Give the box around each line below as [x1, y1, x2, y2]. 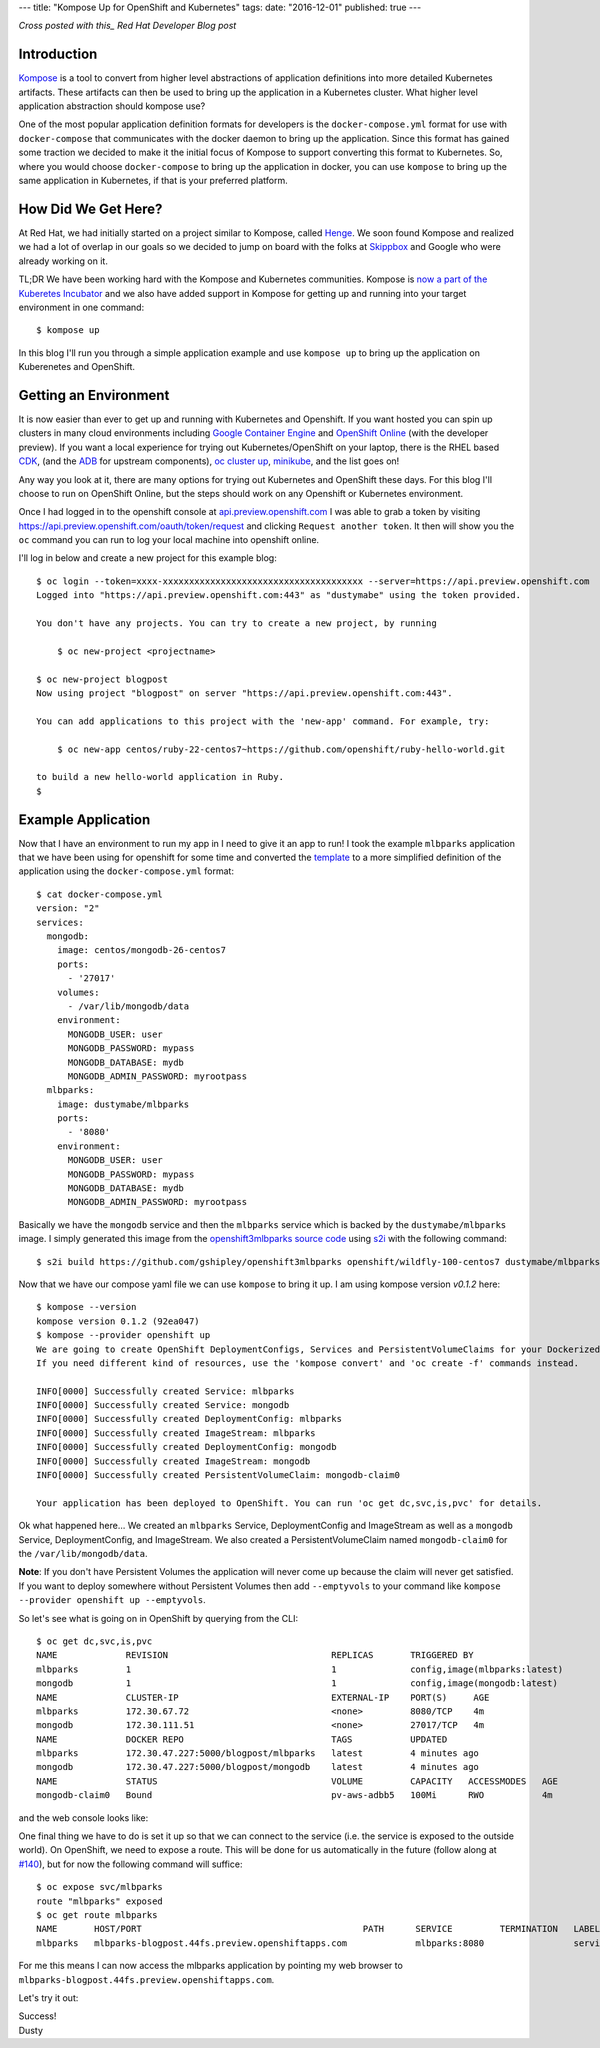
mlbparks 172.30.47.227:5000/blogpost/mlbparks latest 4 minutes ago [36, 1748, 480, 1759]
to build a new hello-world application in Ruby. [36, 771, 285, 783]
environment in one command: [18, 301, 145, 313]
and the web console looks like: [18, 1811, 149, 1824]
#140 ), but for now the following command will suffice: [18, 1858, 243, 1870]
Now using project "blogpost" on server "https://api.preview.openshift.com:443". [36, 688, 453, 699]
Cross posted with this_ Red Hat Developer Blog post [18, 20, 237, 32]
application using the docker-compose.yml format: [18, 865, 235, 877]
